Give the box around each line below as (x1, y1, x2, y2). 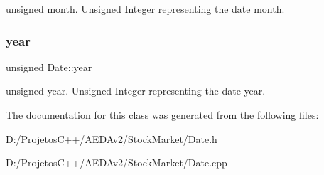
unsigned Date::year (6, 59, 92, 74)
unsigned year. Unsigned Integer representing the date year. (6, 83, 266, 98)
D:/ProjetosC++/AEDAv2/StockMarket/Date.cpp (6, 155, 227, 170)
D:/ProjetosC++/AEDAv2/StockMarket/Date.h (6, 131, 217, 146)
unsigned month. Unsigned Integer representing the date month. (6, 1, 285, 16)
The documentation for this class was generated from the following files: (6, 107, 319, 122)
